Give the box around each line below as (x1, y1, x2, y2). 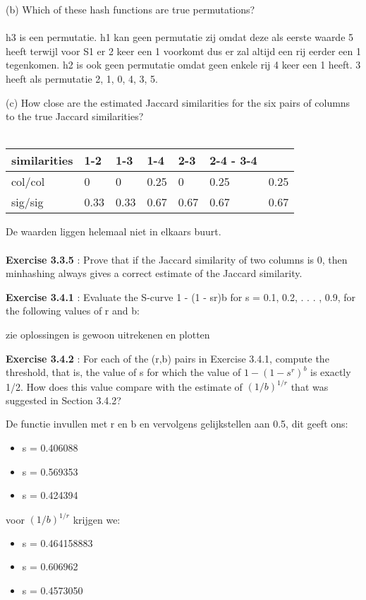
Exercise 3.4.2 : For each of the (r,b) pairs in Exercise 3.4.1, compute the (6, 351, 329, 365)
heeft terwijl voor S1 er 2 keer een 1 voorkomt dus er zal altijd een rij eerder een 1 (6, 43, 361, 58)
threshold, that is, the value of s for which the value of (6, 365, 241, 380)
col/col (11, 173, 45, 190)
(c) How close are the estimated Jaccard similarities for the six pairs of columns (6, 95, 350, 110)
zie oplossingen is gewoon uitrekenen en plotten (6, 327, 210, 341)
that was (291, 379, 329, 394)
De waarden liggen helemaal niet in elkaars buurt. (6, 224, 221, 239)
